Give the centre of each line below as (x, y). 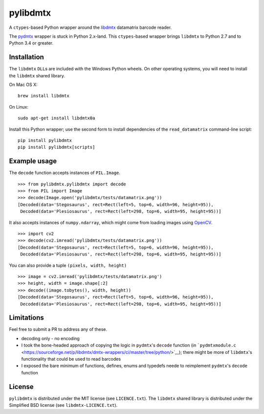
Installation (26, 57)
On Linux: (19, 107)
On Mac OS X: (23, 85)
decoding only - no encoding (51, 338)
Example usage (33, 161)
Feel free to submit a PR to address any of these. (58, 329)
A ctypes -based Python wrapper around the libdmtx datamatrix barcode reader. (90, 27)
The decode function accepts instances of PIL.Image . (65, 173)
